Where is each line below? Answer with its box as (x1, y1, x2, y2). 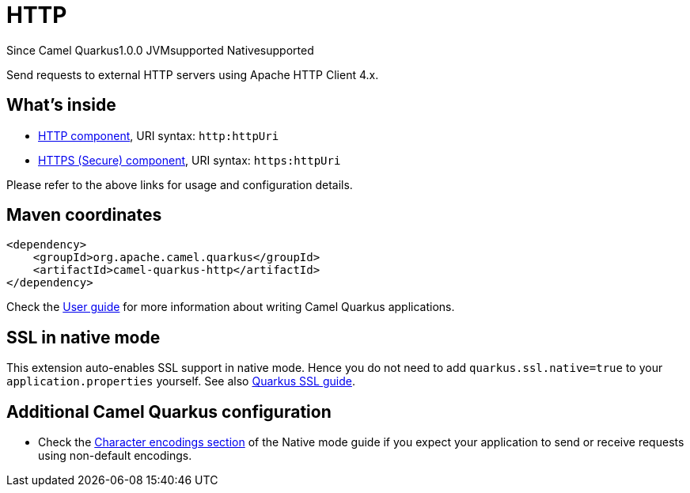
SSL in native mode (6, 327, 161, 347)
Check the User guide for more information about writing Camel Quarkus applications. (6, 300, 455, 314)
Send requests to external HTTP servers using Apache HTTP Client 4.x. (6, 67, 379, 82)
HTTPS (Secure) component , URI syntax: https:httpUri (38, 153, 341, 167)
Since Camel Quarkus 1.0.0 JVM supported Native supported (6, 43, 314, 57)
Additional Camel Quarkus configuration (6, 401, 332, 422)
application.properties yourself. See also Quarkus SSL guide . (6, 374, 355, 389)
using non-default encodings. (38, 449, 192, 463)
